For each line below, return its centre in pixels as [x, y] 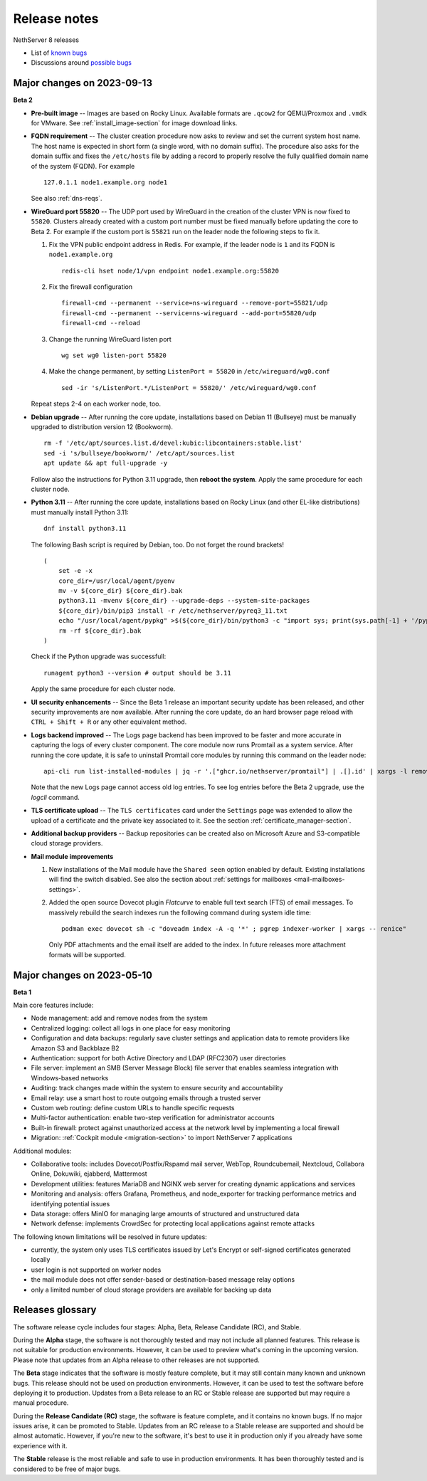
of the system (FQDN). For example [83, 166]
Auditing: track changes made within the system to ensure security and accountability [157, 1088]
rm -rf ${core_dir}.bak [100, 631]
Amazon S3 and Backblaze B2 [75, 1048]
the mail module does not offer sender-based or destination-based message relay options [163, 1280]
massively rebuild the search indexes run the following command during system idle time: [180, 912]
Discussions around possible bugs [81, 63]
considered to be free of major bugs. [67, 1469]
